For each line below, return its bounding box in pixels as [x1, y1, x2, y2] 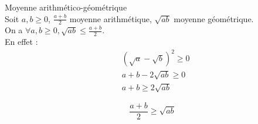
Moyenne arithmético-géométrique [5, 1, 127, 13]
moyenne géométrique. [174, 12, 254, 24]
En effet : [5, 36, 38, 48]
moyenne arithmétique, [69, 12, 152, 24]
